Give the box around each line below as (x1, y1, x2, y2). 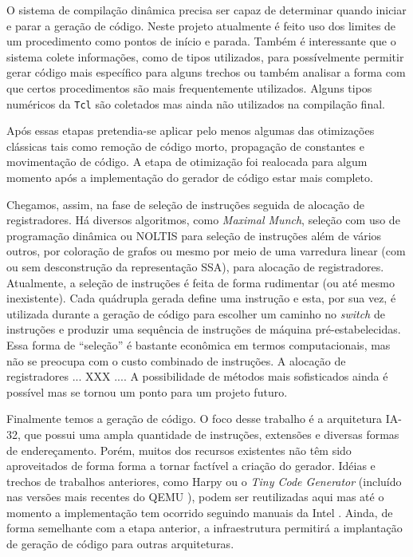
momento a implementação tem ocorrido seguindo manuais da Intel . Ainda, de (6, 504, 393, 520)
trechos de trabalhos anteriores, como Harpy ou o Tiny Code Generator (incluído (6, 472, 402, 489)
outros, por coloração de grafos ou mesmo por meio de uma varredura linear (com (6, 243, 406, 259)
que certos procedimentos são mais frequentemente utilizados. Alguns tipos (6, 79, 372, 96)
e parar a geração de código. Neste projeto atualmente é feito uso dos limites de (6, 17, 396, 34)
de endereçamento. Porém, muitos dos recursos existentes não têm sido (6, 441, 352, 458)
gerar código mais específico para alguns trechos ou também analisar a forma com (6, 64, 406, 81)
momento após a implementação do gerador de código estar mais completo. (6, 169, 373, 185)
